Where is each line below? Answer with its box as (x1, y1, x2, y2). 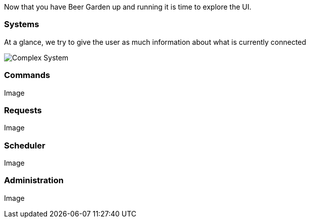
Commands (4, 70, 50, 81)
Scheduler (4, 140, 45, 151)
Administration (4, 175, 64, 186)
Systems (4, 19, 39, 30)
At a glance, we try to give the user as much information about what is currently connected (4, 37, 306, 46)
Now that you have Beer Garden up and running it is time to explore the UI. (4, 3, 251, 11)
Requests (4, 105, 42, 115)
